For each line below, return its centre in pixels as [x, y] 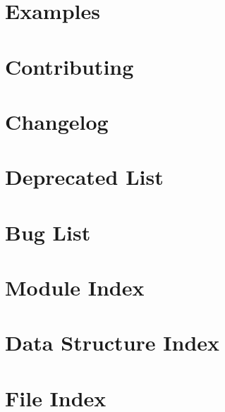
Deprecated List [84, 177]
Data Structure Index [112, 343]
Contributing [69, 66]
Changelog [57, 121]
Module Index [75, 287]
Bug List [48, 232]
